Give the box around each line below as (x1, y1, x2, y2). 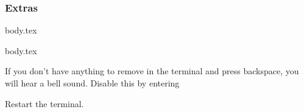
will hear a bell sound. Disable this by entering (5, 77, 180, 89)
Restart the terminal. (5, 97, 84, 110)
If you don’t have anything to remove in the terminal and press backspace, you (5, 65, 299, 77)
